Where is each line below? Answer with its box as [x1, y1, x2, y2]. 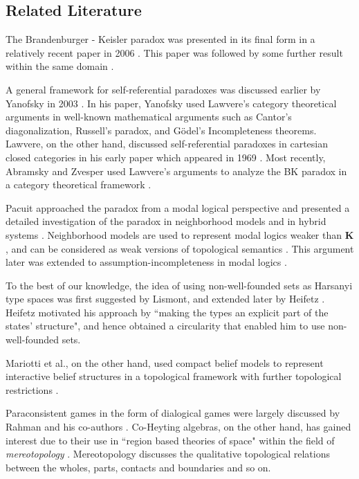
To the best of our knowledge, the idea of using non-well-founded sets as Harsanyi [6, 278, 353, 292]
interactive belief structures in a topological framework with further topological [6, 369, 342, 383]
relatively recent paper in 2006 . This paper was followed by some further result [6, 45, 343, 60]
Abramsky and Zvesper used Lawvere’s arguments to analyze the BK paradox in [6, 163, 347, 178]
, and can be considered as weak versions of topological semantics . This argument [6, 241, 354, 255]
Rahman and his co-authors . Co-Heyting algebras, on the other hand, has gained [6, 419, 351, 434]
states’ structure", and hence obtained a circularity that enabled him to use [6, 318, 325, 333]
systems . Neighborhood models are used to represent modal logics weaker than [6, 227, 342, 242]
